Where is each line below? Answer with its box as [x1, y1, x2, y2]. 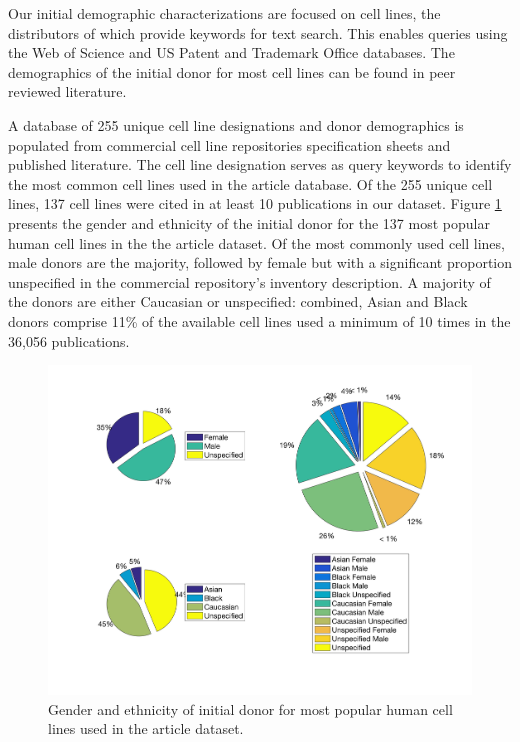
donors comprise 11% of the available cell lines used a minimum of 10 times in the [8, 310, 511, 331]
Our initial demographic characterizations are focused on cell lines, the [8, 3, 441, 23]
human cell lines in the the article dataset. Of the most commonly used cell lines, [8, 232, 505, 253]
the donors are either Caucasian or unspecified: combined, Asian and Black [8, 291, 468, 312]
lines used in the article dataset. [48, 718, 244, 739]
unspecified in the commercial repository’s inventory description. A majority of [8, 271, 491, 292]
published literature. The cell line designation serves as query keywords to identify [8, 154, 512, 175]
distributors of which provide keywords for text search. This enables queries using [8, 22, 508, 43]
